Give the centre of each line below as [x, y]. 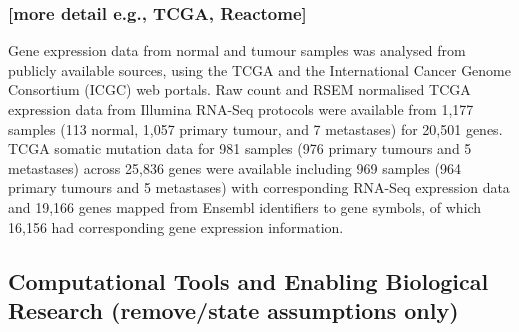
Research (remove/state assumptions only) [233, 309]
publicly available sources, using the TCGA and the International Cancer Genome [260, 69]
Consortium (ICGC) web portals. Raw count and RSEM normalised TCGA [239, 89]
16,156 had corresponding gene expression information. [176, 226]
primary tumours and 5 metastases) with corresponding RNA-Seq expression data [259, 187]
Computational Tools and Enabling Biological [248, 280]
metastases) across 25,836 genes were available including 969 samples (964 [234, 167]
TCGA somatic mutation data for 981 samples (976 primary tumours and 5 [240, 148]
